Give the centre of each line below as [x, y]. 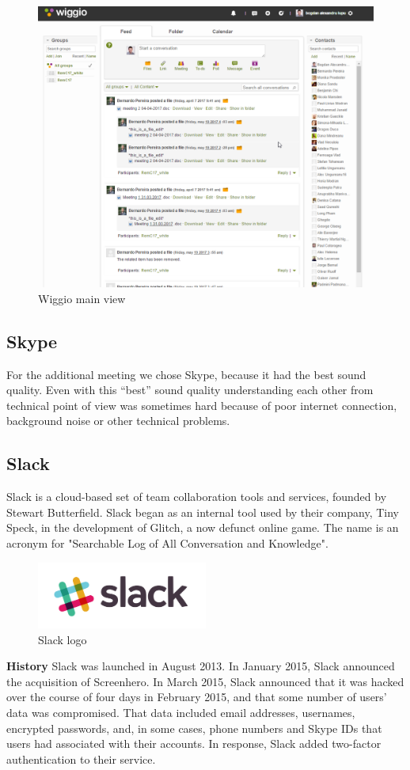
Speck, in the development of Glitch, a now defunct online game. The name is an [203, 527]
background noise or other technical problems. [118, 421]
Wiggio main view [82, 298]
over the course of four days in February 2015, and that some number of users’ [197, 697]
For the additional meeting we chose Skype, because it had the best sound [186, 374]
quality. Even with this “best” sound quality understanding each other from [190, 390]
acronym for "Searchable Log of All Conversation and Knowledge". [167, 543]
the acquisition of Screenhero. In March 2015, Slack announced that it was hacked [205, 681]
